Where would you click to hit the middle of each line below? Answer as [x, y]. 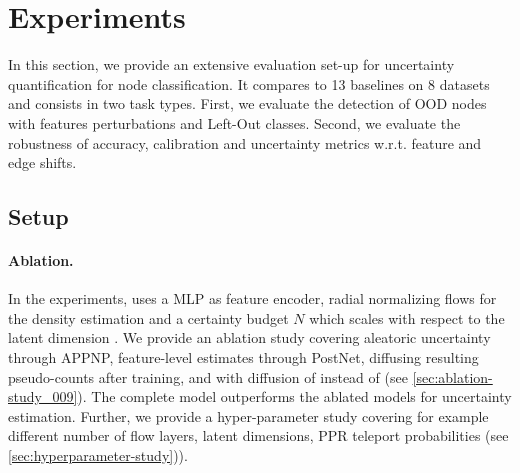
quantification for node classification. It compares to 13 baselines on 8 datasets [249, 83]
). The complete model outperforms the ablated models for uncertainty [294, 396]
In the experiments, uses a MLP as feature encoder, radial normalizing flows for [252, 298]
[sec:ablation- [452, 376]
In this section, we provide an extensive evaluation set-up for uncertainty [231, 64]
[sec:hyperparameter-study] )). [98, 455]
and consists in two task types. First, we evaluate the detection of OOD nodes [247, 103]
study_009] [43, 396]
